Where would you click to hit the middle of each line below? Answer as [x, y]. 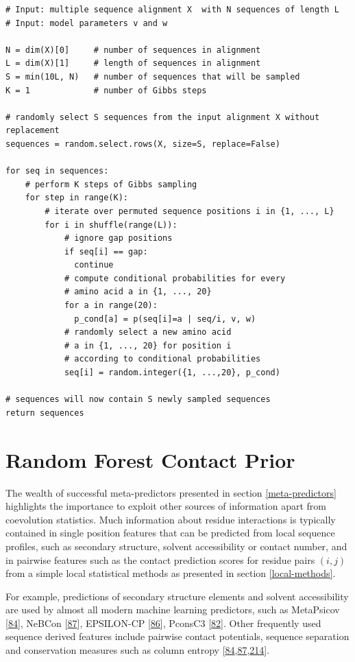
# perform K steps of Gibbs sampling [111, 184]
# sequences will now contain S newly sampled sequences [138, 400]
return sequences [45, 413]
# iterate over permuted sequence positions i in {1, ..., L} [189, 211]
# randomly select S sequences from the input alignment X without [163, 117]
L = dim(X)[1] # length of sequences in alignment [133, 63]
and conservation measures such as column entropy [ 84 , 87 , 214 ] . [138, 650]
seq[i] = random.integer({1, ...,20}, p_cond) [172, 373]
